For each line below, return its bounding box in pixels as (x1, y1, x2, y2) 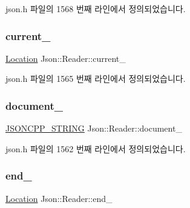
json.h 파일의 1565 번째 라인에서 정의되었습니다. (5, 72, 186, 85)
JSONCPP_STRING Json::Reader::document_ (5, 122, 182, 135)
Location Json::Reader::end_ (5, 192, 113, 204)
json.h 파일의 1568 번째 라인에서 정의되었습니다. (5, 2, 186, 15)
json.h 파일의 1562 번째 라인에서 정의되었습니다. (5, 142, 186, 155)
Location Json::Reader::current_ (5, 52, 126, 64)
